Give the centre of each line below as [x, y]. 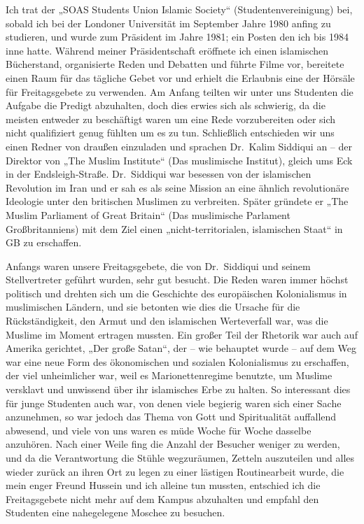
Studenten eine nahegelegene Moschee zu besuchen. [115, 512]
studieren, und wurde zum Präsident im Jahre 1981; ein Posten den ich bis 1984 [177, 37]
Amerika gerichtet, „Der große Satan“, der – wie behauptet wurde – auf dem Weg [181, 348]
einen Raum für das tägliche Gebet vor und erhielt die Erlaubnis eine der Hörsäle [180, 77]
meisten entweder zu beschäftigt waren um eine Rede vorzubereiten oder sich [171, 119]
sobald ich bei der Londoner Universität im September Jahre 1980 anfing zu [168, 23]
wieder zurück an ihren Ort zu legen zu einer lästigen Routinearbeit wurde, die [175, 471]
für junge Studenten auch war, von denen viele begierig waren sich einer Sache [174, 403]
